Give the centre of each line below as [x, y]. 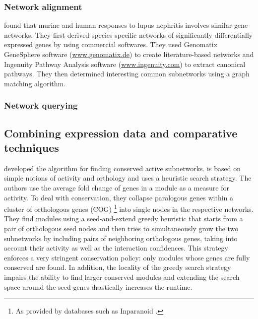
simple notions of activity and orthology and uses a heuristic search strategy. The [128, 178]
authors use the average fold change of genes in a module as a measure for [117, 188]
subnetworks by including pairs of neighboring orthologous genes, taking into [121, 238]
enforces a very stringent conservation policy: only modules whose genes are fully [127, 257]
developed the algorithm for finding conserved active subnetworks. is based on [122, 168]
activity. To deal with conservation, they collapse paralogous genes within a [119, 197]
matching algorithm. [35, 83]
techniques [32, 147]
